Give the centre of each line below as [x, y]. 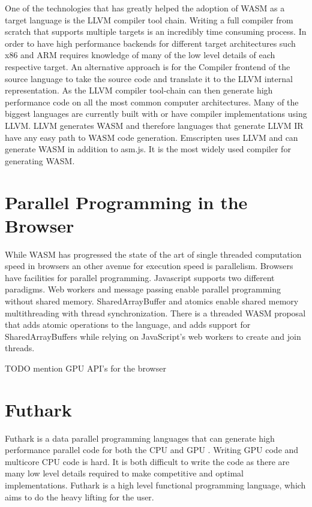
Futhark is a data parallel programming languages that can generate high [140, 438]
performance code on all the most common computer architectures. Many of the [152, 102]
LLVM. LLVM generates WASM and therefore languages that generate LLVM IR [154, 125]
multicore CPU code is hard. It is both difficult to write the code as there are [147, 461]
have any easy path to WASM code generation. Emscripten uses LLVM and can [151, 137]
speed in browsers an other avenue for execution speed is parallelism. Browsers [149, 266]
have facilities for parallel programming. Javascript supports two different [140, 277]
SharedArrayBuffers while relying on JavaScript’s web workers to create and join [153, 336]
